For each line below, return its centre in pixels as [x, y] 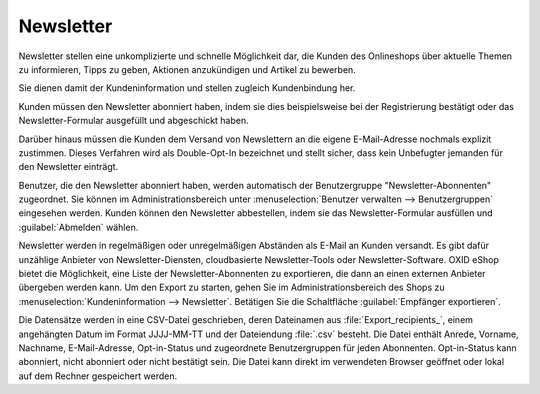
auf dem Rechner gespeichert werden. [98, 376]
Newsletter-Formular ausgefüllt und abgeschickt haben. [133, 121]
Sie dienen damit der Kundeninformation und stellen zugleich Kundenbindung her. [187, 88]
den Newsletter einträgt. [68, 167]
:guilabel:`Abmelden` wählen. [78, 227]
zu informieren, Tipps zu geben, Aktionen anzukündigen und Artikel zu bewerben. [187, 69]
